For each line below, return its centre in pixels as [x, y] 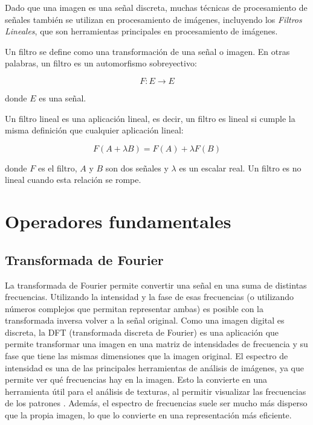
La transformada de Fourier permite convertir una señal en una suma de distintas [156, 285]
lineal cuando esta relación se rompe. [73, 180]
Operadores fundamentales [118, 221]
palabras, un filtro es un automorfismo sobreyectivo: [101, 63]
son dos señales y [137, 168]
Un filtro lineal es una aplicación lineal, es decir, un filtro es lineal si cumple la [150, 118]
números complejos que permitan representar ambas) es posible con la [134, 308]
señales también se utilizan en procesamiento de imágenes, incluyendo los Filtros [153, 19]
